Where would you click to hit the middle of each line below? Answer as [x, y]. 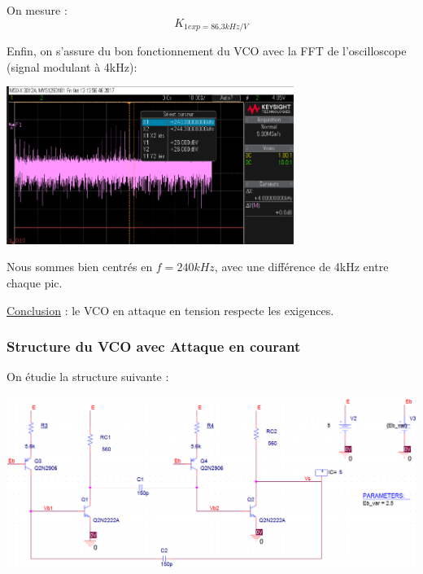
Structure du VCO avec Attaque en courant [154, 346]
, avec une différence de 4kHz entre [301, 267]
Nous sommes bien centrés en [80, 267]
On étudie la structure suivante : [88, 377]
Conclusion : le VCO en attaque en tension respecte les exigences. [170, 310]
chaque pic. [35, 283]
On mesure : [37, 10]
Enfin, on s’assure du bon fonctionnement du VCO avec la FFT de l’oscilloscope [207, 51]
